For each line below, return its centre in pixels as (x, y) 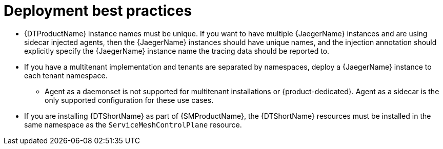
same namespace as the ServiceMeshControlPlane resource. (133, 124)
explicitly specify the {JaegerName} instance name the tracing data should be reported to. (177, 51)
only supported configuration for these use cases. (129, 100)
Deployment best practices (98, 11)
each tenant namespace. (66, 75)
